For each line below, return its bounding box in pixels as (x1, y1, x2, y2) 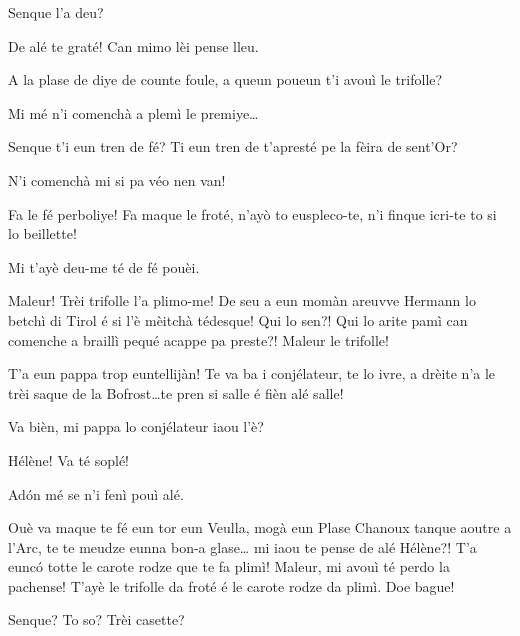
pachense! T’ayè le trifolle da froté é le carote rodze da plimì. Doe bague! (8, 575, 455, 596)
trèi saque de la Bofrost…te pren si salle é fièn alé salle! (8, 382, 344, 403)
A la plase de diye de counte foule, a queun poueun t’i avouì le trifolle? (8, 69, 443, 90)
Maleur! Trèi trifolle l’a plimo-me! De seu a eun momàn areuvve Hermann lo (8, 290, 476, 311)
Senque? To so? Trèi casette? (8, 609, 185, 630)
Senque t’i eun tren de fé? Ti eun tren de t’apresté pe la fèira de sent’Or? (8, 136, 458, 157)
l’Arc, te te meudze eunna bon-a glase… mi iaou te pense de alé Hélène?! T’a (8, 536, 477, 557)
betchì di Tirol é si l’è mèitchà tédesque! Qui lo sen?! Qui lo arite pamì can (8, 309, 468, 330)
